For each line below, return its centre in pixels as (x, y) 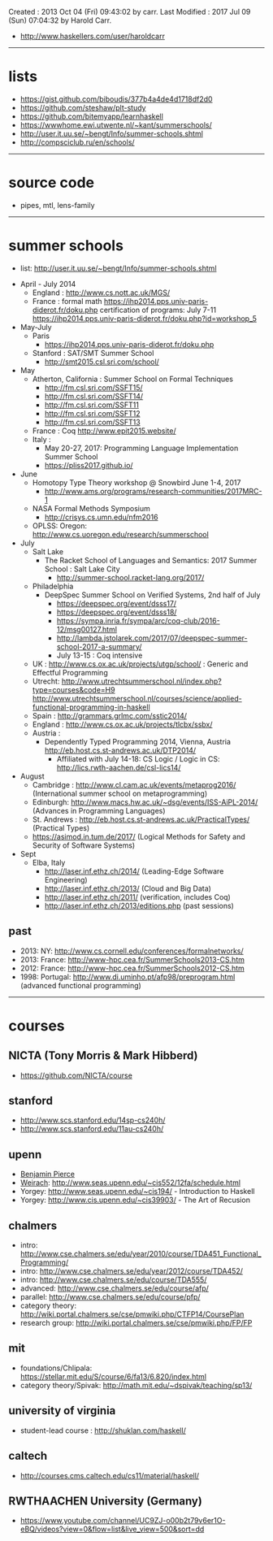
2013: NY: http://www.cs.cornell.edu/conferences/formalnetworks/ (132, 951)
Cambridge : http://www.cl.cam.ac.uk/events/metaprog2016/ (134, 784)
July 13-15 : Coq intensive (100, 655)
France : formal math (67, 301)
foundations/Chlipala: (56, 1368)
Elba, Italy (49, 862)
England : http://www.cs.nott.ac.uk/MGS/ (101, 293)
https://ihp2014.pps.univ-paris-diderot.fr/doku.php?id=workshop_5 (145, 318)
